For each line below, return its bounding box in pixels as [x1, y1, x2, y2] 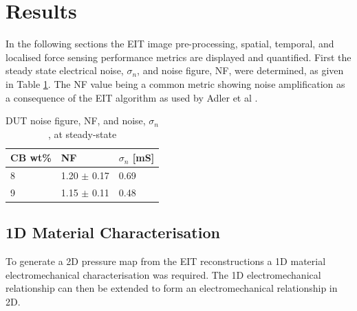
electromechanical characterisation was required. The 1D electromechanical [6, 267, 321, 281]
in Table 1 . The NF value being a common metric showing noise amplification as [6, 76, 345, 91]
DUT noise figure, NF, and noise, [6, 113, 146, 128]
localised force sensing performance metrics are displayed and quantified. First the [6, 49, 351, 64]
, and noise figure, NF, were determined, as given [137, 63, 344, 78]
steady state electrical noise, [6, 63, 124, 78]
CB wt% [10, 150, 52, 165]
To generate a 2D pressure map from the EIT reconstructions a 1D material [6, 254, 326, 268]
